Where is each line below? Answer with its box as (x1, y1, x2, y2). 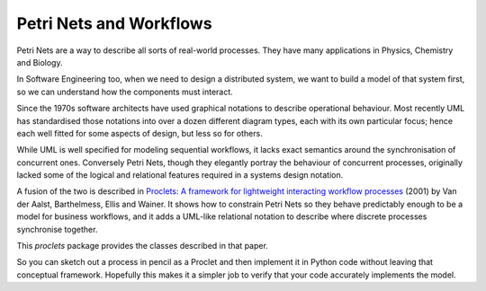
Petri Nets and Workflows (16, 13, 212, 33)
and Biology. (16, 57, 63, 67)
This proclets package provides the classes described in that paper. (16, 241, 269, 251)
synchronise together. (16, 224, 98, 234)
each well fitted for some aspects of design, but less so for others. (16, 128, 263, 138)
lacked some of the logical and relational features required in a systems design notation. (16, 170, 344, 181)
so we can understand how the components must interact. (16, 86, 233, 97)
